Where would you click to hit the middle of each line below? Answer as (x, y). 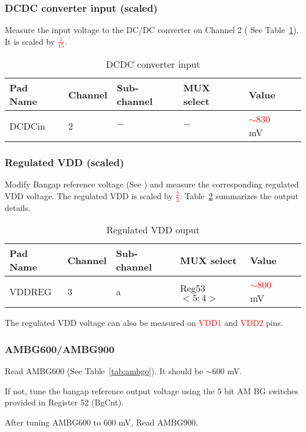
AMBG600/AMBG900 (60, 349)
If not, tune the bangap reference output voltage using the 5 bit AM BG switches (152, 390)
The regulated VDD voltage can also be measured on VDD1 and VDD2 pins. (144, 323)
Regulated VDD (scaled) (64, 162)
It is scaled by (30, 41)
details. (18, 207)
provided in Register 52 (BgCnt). (64, 402)
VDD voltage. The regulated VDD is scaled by (89, 195)
